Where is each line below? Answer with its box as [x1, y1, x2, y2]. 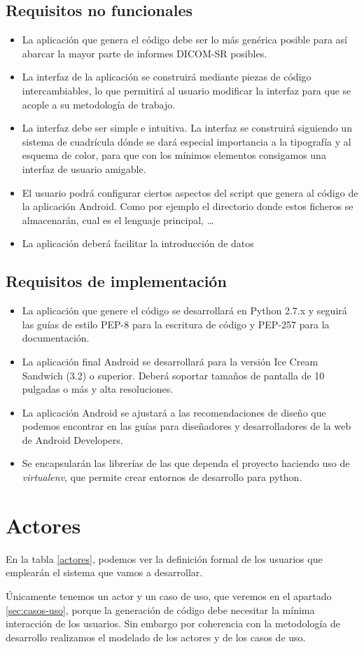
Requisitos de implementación [6, 270, 227, 292]
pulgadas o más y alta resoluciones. [22, 382, 174, 396]
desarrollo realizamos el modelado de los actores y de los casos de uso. [6, 629, 306, 644]
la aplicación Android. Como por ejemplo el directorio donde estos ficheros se [22, 199, 353, 214]
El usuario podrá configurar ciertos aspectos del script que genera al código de [22, 185, 358, 200]
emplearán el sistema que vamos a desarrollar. [6, 565, 203, 580]
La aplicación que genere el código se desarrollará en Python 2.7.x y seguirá [22, 303, 347, 318]
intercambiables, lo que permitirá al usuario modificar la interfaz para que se [22, 83, 351, 97]
